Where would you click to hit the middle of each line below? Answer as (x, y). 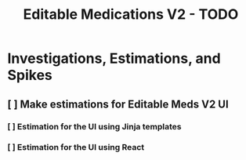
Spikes (30, 75)
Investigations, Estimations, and (114, 58)
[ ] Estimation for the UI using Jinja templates (94, 126)
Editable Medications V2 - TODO (131, 15)
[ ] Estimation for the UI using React (76, 147)
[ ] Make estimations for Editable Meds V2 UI (118, 104)
